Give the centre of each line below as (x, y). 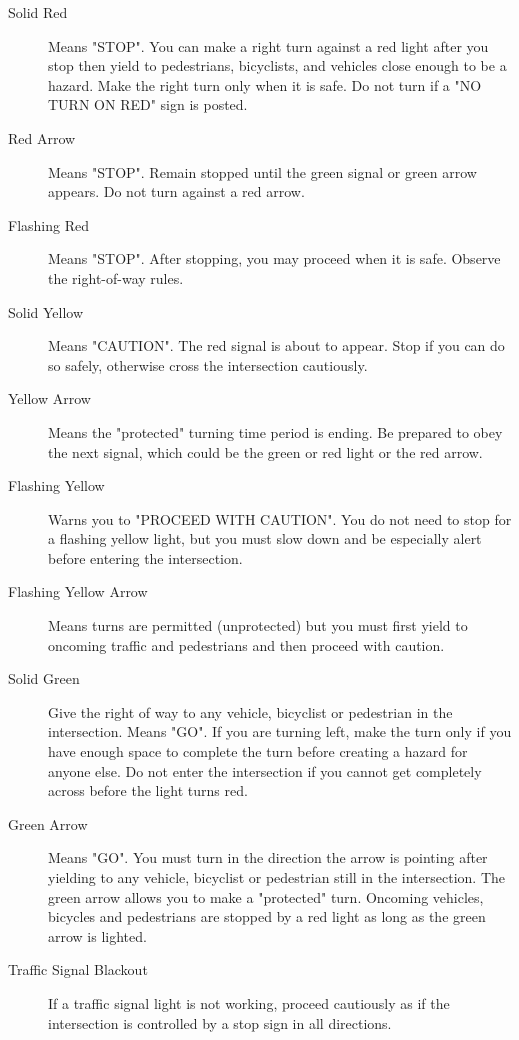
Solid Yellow (46, 311)
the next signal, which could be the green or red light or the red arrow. (265, 451)
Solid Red (38, 12)
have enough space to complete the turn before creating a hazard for (258, 751)
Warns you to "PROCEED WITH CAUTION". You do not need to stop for (280, 518)
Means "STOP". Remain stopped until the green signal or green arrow (262, 171)
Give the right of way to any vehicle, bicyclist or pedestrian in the (250, 711)
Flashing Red (48, 224)
